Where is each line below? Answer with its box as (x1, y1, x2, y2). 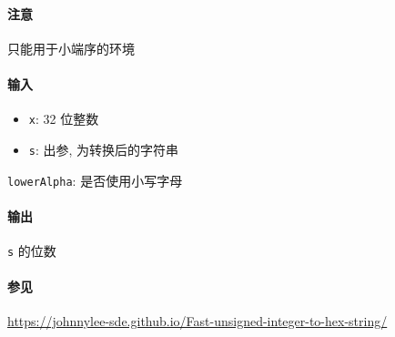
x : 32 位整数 (28, 109, 99, 128)
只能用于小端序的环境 (7, 38, 135, 57)
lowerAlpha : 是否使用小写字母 (7, 170, 183, 189)
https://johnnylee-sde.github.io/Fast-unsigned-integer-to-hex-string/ (7, 311, 388, 331)
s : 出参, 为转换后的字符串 (28, 139, 179, 158)
